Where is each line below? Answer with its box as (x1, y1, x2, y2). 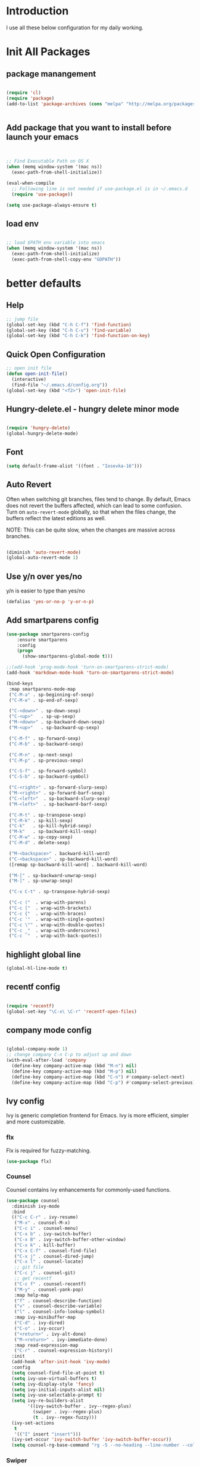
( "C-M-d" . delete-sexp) (8, 840, 70, 846)
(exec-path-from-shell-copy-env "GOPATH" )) (11, 256, 121, 262)
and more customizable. (6, 1118, 65, 1125)
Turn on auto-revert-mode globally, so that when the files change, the (6, 508, 176, 515)
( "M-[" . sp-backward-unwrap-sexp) (8, 872, 97, 878)
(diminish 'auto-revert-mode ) (6, 549, 82, 555)
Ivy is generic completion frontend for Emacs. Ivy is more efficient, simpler (6, 1112, 189, 1119)
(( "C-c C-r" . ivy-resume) (11, 1214, 79, 1220)
